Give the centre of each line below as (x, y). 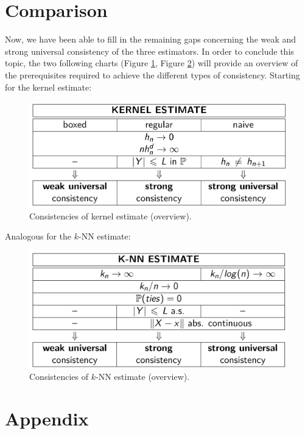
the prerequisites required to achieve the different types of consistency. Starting (152, 74)
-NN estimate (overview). (143, 377)
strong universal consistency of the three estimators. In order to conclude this (149, 51)
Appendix (47, 418)
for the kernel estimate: (48, 87)
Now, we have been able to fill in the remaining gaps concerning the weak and (151, 39)
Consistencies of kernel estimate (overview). (110, 215)
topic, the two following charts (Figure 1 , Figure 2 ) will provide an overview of (152, 63)
